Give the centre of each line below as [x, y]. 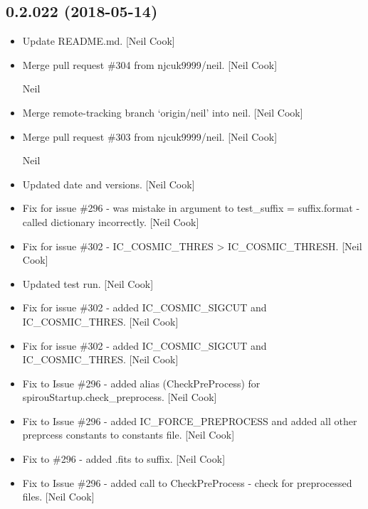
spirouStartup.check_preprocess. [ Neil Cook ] [120, 397]
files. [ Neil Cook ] [58, 497]
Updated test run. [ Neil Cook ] [88, 283]
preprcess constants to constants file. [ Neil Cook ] [128, 435]
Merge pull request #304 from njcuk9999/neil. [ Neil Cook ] [150, 64]
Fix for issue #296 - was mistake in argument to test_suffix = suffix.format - [191, 208]
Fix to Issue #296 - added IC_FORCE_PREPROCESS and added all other [190, 420]
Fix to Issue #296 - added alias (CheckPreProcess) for [141, 383]
